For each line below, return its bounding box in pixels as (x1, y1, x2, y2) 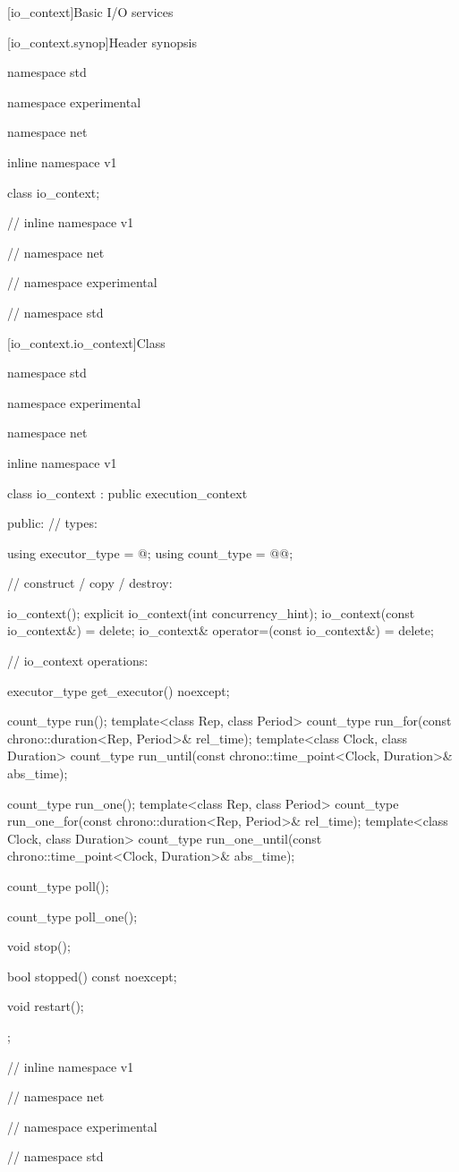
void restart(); (7, 997, 84, 1015)
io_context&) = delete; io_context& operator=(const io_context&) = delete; (7, 621, 434, 640)
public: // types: (7, 514, 98, 532)
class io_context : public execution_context (7, 483, 248, 502)
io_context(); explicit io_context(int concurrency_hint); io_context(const (7, 603, 415, 622)
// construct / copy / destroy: (7, 573, 173, 592)
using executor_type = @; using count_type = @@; (7, 543, 293, 562)
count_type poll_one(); (7, 906, 138, 925)
